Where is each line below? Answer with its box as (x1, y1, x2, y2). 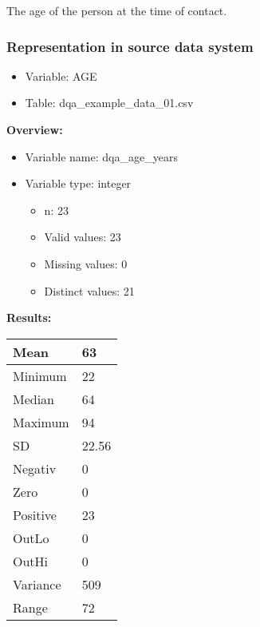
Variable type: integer (25, 175, 132, 192)
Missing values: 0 (44, 255, 128, 272)
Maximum (13, 412, 69, 431)
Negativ (13, 458, 57, 478)
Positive (13, 505, 57, 524)
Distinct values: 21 (44, 282, 135, 299)
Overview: (6, 121, 63, 137)
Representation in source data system (6, 36, 254, 56)
